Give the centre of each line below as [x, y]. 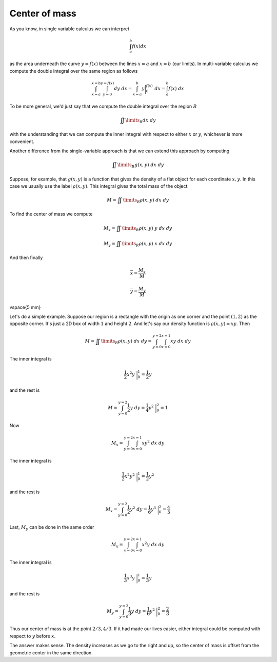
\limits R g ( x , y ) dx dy [141, 165]
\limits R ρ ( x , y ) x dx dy [147, 244]
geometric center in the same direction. [51, 653]
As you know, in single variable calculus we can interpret [70, 29]
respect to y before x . [33, 636]
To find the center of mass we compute [51, 214]
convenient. [22, 142]
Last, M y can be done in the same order [52, 528]
